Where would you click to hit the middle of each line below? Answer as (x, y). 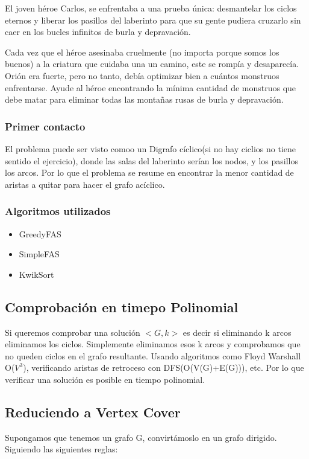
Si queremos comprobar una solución (73, 332)
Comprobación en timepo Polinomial (122, 307)
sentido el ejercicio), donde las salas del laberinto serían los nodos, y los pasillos (151, 160)
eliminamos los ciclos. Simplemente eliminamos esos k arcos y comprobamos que (153, 344)
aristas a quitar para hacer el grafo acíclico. (85, 184)
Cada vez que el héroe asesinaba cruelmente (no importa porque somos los (142, 52)
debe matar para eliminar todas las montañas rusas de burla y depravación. (144, 99)
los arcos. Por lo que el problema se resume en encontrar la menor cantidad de (149, 172)
